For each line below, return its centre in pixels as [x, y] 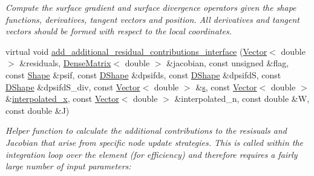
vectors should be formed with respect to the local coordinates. [119, 31]
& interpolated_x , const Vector [62, 99]
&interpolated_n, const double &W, [242, 99]
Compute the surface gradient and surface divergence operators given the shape [151, 7]
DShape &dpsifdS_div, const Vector [73, 86]
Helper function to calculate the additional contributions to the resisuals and [146, 130]
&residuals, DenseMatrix [65, 63]
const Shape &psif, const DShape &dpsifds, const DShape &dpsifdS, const [143, 74]
